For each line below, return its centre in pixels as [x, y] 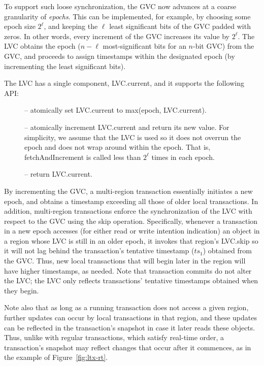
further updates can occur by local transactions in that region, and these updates [131, 318]
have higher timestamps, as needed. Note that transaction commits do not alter [128, 270]
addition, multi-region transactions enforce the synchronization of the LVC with [128, 211]
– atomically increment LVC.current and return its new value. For [127, 127]
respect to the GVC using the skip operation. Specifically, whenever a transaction [131, 221]
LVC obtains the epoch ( [42, 46]
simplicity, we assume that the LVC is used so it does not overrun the [133, 137]
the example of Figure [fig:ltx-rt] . [56, 357]
